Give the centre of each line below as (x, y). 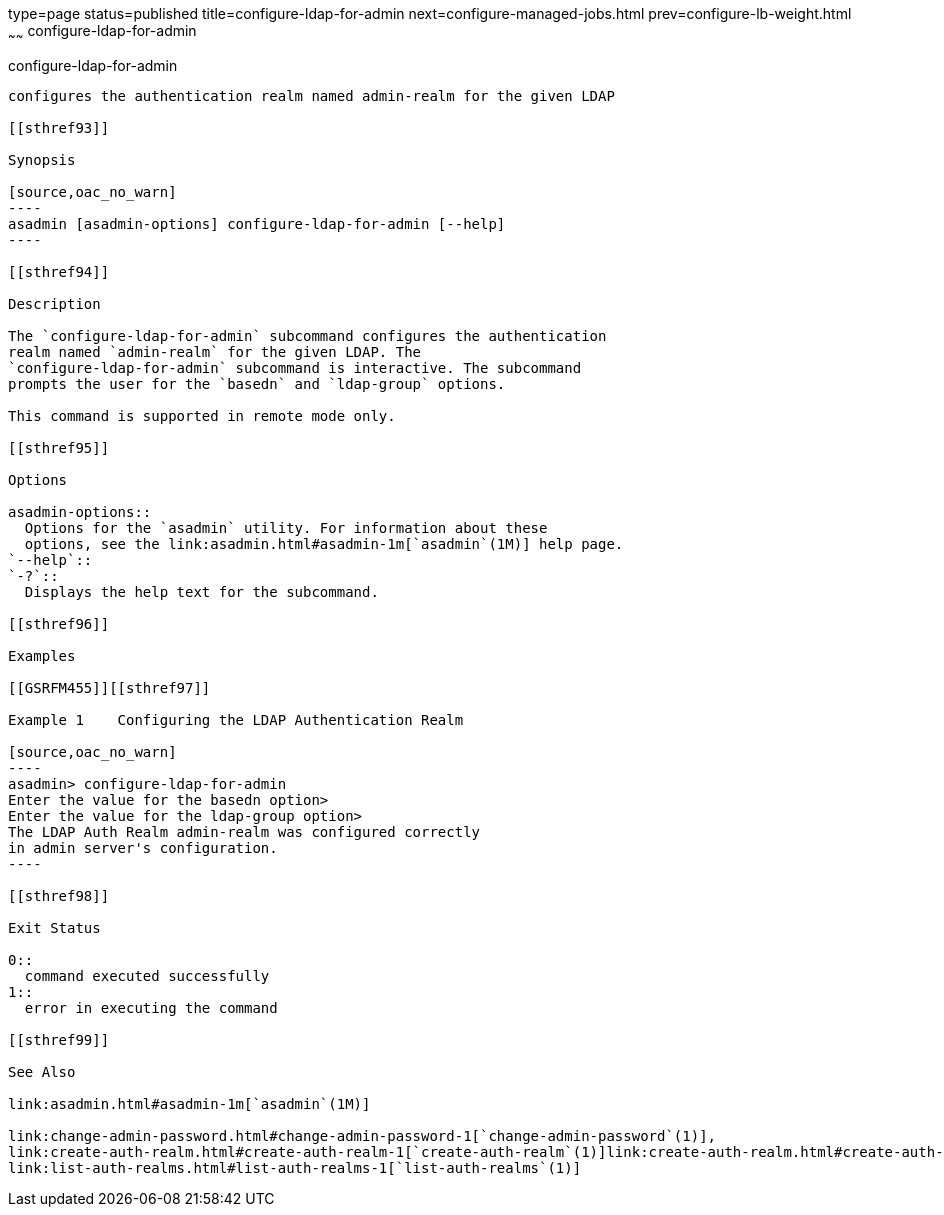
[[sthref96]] (59, 623)
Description (54, 303)
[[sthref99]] (59, 1039)
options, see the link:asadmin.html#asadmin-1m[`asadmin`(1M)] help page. (324, 543)
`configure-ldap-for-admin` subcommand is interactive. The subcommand (295, 367)
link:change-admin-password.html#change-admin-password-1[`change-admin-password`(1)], (362, 1135)
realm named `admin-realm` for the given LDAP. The (215, 351)
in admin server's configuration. (143, 847)
